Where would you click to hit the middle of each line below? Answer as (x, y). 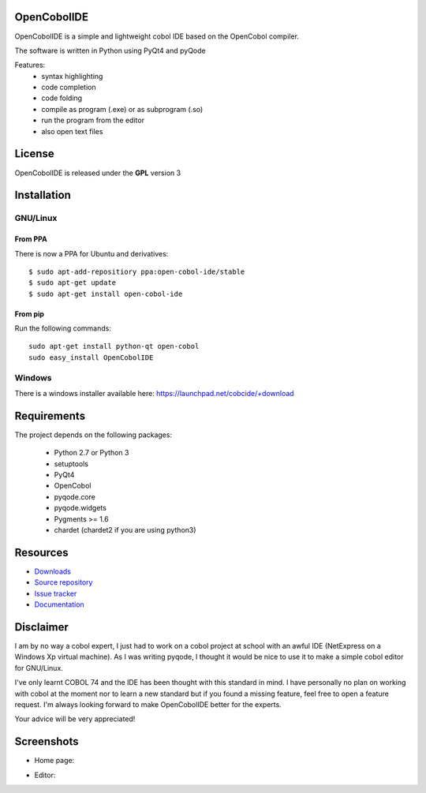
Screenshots (47, 742)
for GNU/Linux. (39, 668)
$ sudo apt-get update (73, 283)
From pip (30, 314)
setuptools (71, 464)
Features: (30, 65)
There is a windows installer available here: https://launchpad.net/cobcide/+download (155, 393)
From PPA (31, 239)
